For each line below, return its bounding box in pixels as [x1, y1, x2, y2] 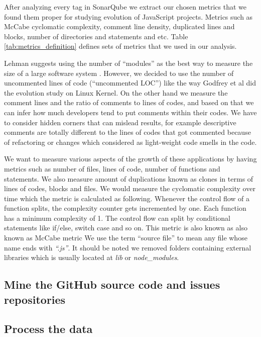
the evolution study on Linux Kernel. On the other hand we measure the [4, 87, 228, 98]
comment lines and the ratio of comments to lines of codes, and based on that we [4, 97, 254, 108]
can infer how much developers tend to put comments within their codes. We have [4, 107, 257, 117]
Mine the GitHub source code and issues [4, 277, 220, 292]
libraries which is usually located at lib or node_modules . [4, 252, 179, 263]
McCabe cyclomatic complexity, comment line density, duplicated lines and [4, 21, 235, 32]
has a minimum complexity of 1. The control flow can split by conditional [4, 212, 230, 223]
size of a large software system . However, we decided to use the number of [4, 67, 234, 78]
